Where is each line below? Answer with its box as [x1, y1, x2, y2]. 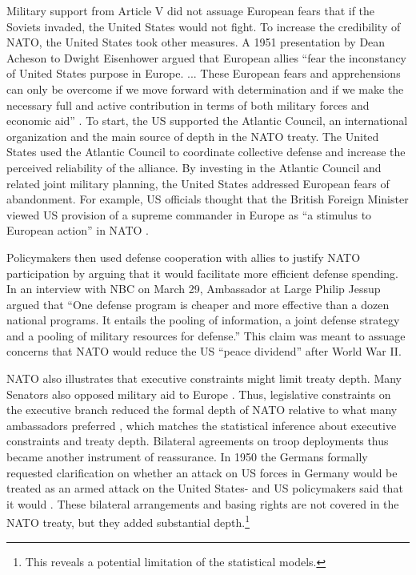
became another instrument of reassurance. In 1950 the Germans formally [6, 448, 368, 465]
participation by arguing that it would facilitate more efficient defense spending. [6, 264, 398, 281]
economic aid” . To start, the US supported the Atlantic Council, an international [6, 112, 408, 129]
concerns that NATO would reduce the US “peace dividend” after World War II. [6, 343, 402, 360]
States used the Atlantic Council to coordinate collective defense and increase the [6, 143, 406, 160]
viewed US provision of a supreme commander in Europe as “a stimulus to [6, 206, 372, 223]
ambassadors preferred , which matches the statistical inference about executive [6, 416, 397, 433]
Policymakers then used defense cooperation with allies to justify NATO [6, 248, 361, 265]
